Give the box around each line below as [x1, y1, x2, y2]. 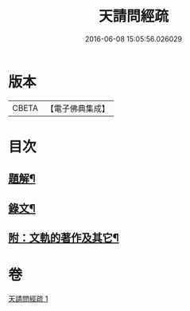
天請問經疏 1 [8, 293, 48, 303]
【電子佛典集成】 [45, 103, 110, 114]
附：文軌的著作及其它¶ [8, 231, 119, 245]
